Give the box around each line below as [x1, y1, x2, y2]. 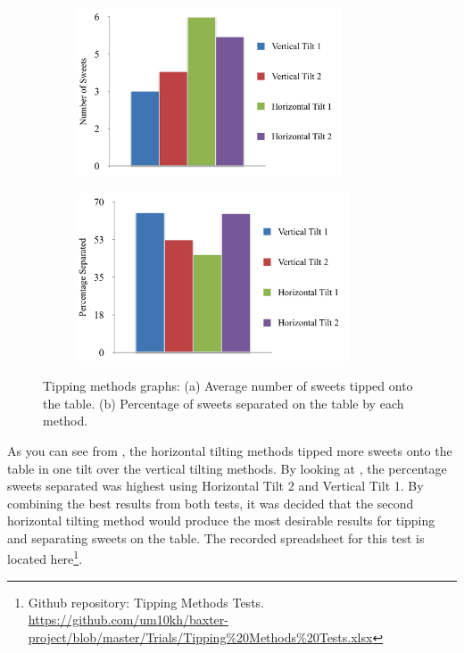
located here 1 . [7, 547, 83, 568]
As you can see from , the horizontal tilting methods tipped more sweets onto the [7, 441, 452, 459]
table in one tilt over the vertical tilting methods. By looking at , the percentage [7, 459, 447, 477]
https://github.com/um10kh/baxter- [28, 610, 228, 629]
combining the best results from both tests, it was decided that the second [7, 493, 414, 512]
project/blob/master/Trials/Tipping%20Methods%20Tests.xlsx [28, 627, 373, 646]
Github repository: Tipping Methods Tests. [28, 592, 264, 611]
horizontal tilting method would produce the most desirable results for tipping [7, 511, 435, 530]
